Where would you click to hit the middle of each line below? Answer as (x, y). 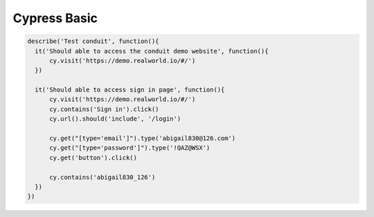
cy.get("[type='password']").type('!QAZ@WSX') (130, 148)
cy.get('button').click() (93, 157)
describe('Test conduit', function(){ (93, 41)
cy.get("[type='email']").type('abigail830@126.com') (143, 138)
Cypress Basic (55, 18)
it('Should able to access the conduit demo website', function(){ (152, 51)
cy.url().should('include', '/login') (115, 119)
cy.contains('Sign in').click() (104, 109)
